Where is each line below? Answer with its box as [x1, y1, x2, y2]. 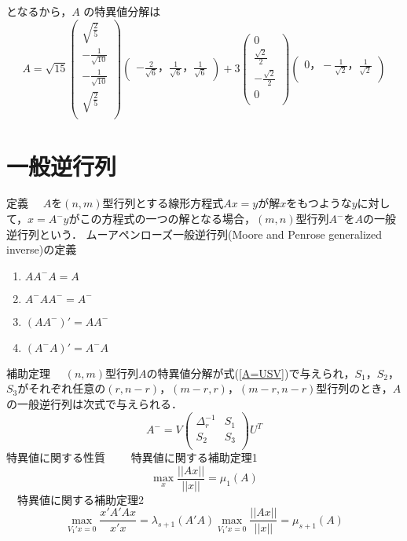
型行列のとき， [316, 380, 393, 397]
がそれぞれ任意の [17, 380, 106, 397]
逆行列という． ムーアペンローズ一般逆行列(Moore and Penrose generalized [6, 225, 382, 242]
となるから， [6, 3, 72, 19]
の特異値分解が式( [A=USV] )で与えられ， [146, 364, 355, 381]
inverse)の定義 [6, 241, 77, 258]
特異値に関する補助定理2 [16, 491, 144, 507]
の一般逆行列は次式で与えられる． [6, 396, 182, 412]
